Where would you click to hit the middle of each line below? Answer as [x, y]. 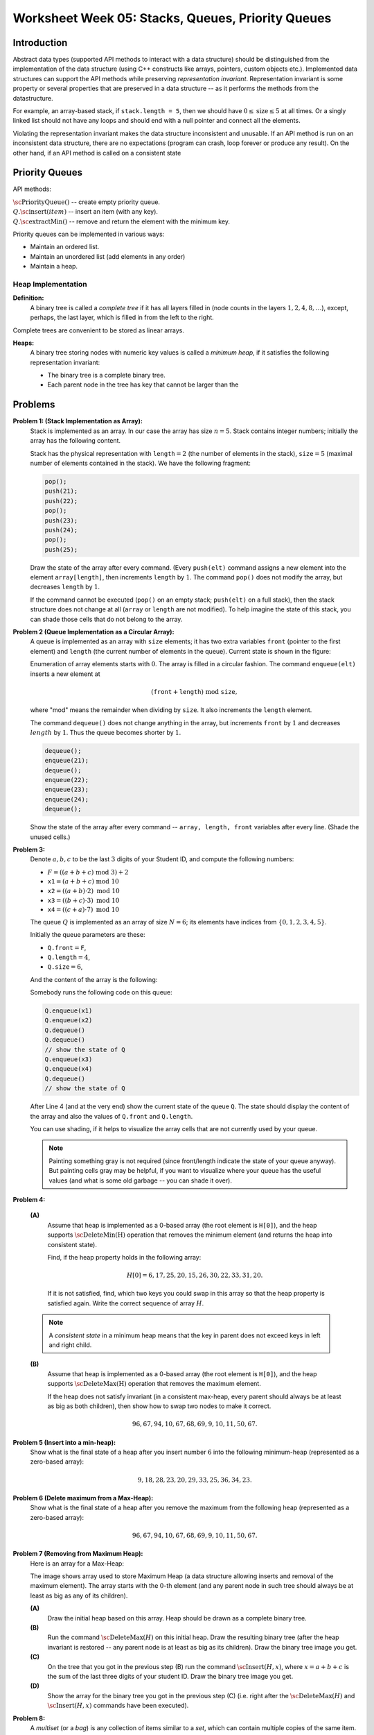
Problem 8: [29, 1718]
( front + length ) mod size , [194, 692]
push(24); [61, 530]
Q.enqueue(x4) [69, 1069]
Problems [34, 405]
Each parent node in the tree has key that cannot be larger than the [143, 384]
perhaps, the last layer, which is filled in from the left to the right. [122, 318]
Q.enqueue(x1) [69, 1011]
